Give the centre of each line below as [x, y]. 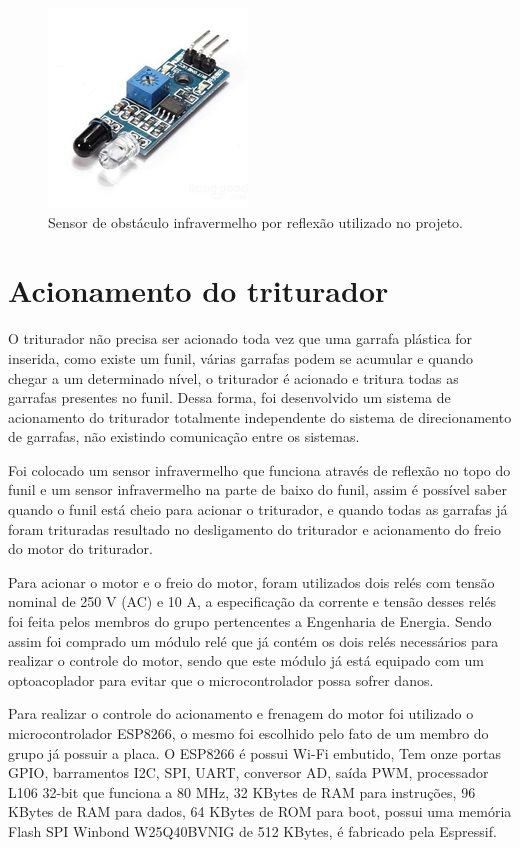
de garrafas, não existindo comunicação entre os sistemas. [184, 436]
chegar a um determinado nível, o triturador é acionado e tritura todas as [233, 377]
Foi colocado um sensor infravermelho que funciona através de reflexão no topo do [259, 469]
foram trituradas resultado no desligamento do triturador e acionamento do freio [254, 528]
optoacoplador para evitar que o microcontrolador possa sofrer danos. [221, 679]
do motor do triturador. [80, 548]
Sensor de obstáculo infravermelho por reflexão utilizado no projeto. [255, 221]
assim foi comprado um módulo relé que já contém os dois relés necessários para [253, 640]
